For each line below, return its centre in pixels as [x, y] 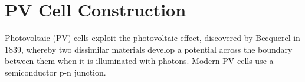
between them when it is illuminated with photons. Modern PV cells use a [139, 61]
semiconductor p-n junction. [55, 72]
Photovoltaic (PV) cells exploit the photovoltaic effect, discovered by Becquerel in [152, 38]
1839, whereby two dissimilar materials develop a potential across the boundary [149, 49]
